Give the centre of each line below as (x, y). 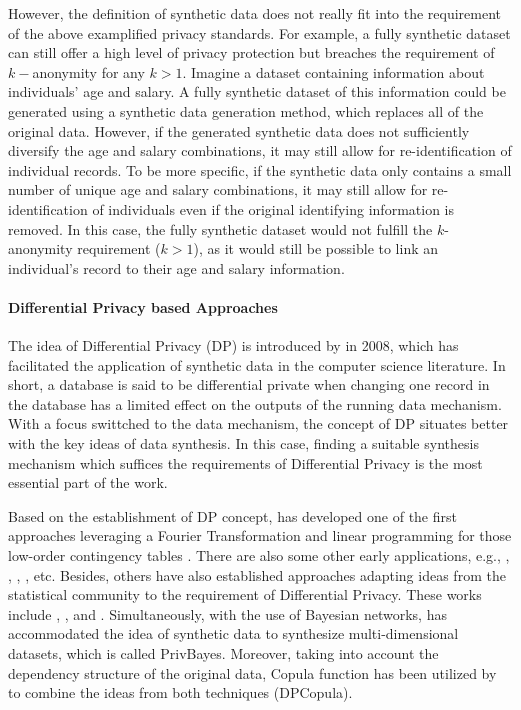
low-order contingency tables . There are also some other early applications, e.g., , (259, 555)
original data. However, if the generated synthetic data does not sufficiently (239, 130)
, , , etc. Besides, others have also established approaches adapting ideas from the (257, 574)
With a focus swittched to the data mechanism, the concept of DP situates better (258, 423)
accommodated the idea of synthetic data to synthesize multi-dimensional (233, 633)
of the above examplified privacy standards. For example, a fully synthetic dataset (259, 32)
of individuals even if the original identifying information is (273, 208)
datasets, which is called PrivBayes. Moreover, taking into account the (223, 653)
